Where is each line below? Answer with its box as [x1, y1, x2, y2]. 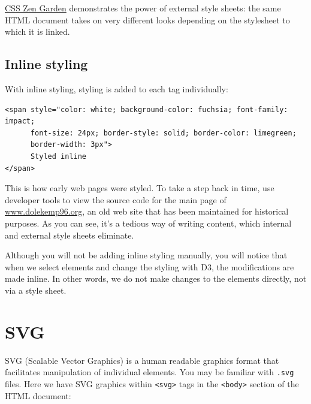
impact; [5, 117, 35, 126]
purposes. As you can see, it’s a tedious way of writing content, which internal [5, 216, 292, 229]
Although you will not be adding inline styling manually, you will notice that [5, 249, 288, 261]
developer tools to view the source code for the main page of [5, 193, 227, 206]
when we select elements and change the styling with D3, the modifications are [5, 260, 294, 273]
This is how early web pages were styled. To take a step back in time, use [5, 182, 274, 194]
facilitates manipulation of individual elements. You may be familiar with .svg [5, 366, 294, 378]
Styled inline [30, 152, 87, 161]
